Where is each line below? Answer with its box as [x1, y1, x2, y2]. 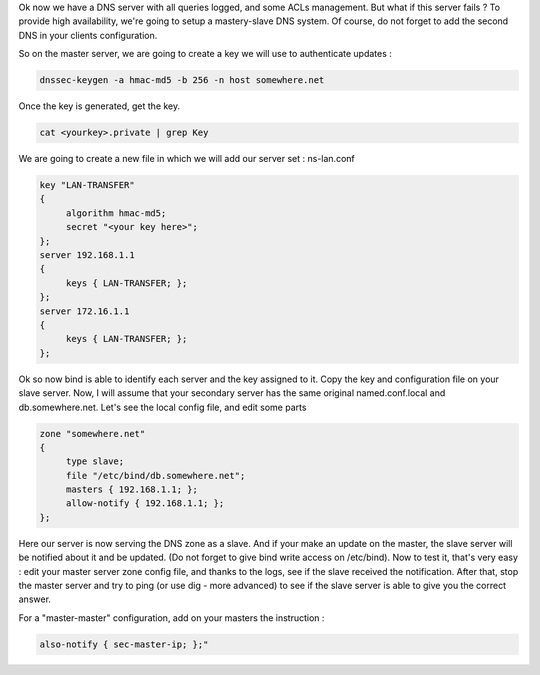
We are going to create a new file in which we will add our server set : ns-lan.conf [18, 153, 355, 165]
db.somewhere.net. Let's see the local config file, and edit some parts [18, 401, 307, 413]
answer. [18, 593, 52, 605]
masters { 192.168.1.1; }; [65, 484, 199, 495]
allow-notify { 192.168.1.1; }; [65, 498, 225, 509]
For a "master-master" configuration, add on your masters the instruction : [18, 611, 325, 624]
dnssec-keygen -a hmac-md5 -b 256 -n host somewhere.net [39, 75, 325, 86]
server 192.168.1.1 [39, 250, 135, 261]
